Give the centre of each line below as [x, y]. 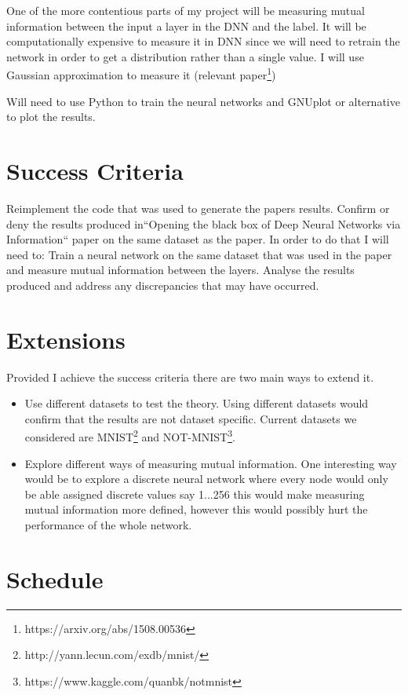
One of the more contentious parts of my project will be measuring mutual [186, 10]
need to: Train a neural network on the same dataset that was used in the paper [199, 254]
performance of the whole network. [108, 525]
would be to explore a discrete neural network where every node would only [206, 479]
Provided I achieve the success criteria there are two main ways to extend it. [190, 377]
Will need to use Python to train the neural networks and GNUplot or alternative [203, 101]
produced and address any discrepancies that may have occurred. [163, 285]
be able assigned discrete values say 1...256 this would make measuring [195, 494]
